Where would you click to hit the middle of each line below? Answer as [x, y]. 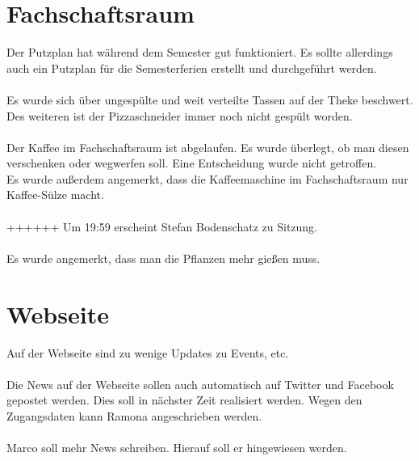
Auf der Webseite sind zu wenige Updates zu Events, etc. [148, 352]
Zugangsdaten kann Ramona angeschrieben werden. [134, 415]
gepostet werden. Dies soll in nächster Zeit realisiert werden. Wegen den [184, 400]
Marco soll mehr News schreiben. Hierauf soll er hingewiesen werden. [177, 448]
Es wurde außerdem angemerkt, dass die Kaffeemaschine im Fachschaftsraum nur [207, 178]
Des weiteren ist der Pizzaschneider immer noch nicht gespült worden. [180, 115]
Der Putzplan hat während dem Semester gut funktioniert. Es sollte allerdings [200, 52]
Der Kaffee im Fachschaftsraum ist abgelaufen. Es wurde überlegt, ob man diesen [208, 147]
